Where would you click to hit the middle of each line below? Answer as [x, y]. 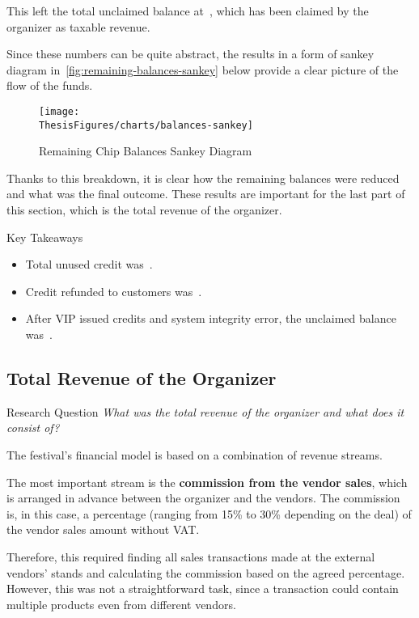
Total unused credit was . [89, 264]
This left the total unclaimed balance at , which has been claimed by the [188, 11]
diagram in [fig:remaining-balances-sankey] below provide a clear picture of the [203, 69]
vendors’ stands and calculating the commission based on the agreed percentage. [206, 572]
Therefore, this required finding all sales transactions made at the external [191, 556]
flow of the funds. [50, 85]
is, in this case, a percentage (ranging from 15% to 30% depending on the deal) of [209, 513]
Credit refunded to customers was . [114, 291]
